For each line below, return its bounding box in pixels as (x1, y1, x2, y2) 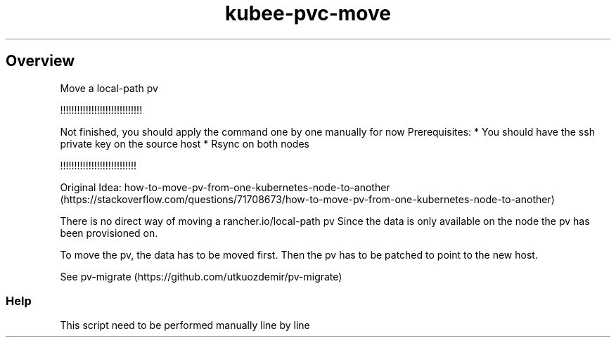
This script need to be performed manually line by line (60, 319, 310, 332)
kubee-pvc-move (225, 1, 391, 25)
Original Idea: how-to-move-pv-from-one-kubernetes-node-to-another (60, 181, 390, 193)
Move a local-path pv (60, 82, 158, 94)
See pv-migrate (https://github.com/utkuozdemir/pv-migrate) (60, 270, 342, 283)
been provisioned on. (60, 226, 158, 239)
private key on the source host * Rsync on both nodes (60, 137, 309, 150)
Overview (6, 52, 75, 70)
